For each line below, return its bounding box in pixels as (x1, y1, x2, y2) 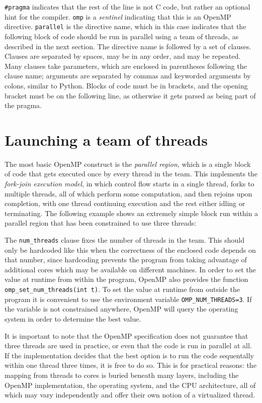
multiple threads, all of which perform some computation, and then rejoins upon (5, 188, 252, 198)
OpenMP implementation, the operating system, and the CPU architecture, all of (5, 379, 256, 390)
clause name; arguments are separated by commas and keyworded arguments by (5, 70, 251, 81)
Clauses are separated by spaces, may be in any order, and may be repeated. (5, 51, 241, 61)
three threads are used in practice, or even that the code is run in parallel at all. (5, 340, 252, 351)
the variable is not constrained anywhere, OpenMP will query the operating (5, 304, 238, 314)
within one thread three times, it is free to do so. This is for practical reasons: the (5, 360, 256, 370)
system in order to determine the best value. (5, 313, 141, 324)
